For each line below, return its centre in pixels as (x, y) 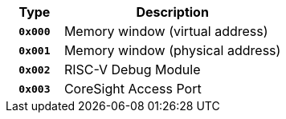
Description (172, 12)
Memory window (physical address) (172, 50)
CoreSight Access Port (133, 89)
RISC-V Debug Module (132, 69)
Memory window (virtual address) (166, 31)
